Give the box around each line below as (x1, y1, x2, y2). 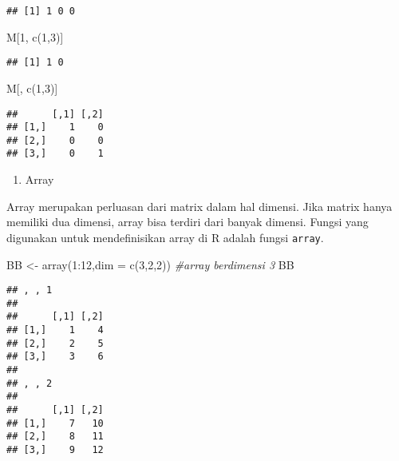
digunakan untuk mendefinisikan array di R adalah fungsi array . (6, 229, 324, 245)
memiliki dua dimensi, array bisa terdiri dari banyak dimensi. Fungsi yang (6, 213, 369, 230)
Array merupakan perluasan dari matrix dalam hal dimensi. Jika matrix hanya (6, 197, 393, 214)
